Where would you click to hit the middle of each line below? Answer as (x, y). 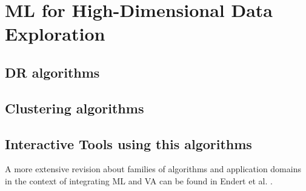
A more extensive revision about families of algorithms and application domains (153, 169)
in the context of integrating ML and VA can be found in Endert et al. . (139, 180)
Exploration (55, 34)
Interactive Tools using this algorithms (128, 143)
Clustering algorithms (75, 108)
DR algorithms (52, 72)
